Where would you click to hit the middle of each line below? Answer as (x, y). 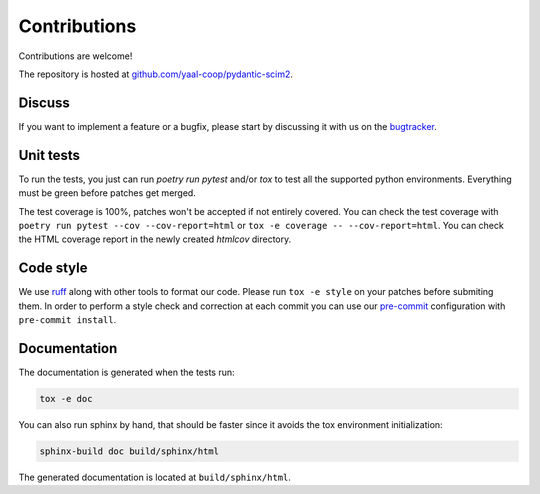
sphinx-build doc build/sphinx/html (129, 451)
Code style (53, 268)
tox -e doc (66, 398)
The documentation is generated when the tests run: (126, 372)
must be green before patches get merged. (107, 193)
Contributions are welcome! (75, 56)
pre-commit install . (67, 319)
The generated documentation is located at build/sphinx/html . (155, 477)
